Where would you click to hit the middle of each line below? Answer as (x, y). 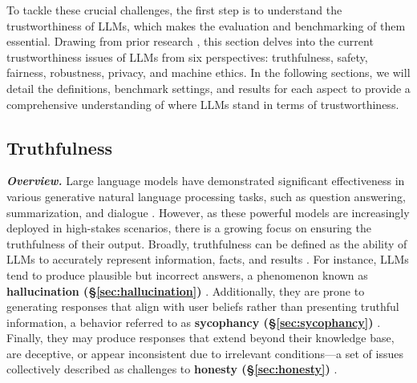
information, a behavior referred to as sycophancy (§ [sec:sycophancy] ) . (194, 322)
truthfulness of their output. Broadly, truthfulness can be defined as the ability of (207, 243)
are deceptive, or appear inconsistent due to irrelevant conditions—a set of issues (205, 353)
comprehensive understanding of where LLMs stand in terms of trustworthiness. (203, 104)
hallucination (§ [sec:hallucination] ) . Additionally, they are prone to (186, 290)
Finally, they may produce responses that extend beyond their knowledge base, (200, 338)
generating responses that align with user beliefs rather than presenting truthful (203, 306)
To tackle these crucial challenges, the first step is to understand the (174, 10)
